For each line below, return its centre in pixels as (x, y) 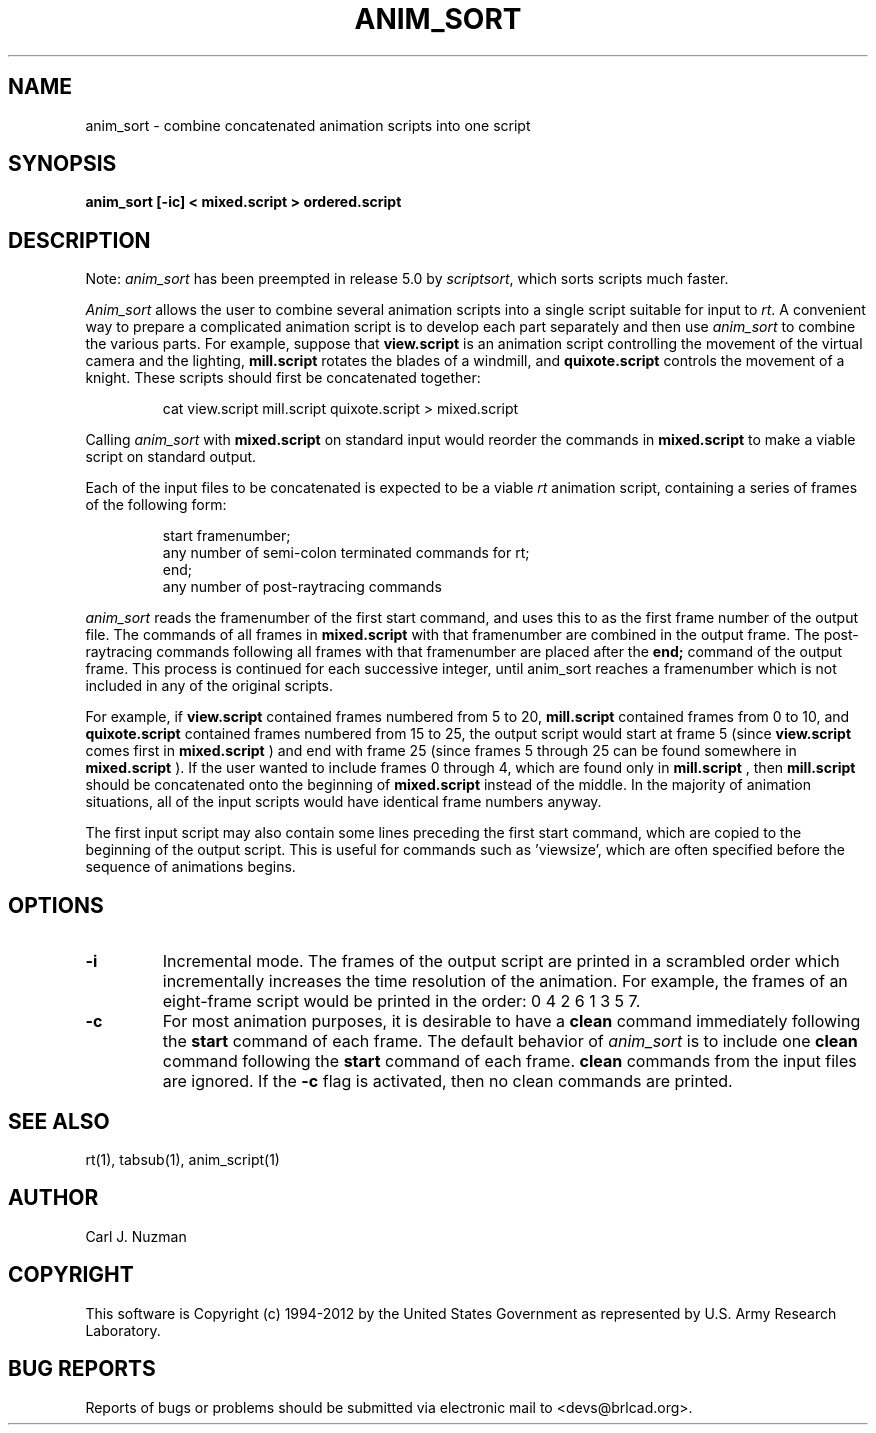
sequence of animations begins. (190, 867)
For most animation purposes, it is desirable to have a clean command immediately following (511, 1021)
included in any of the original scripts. (209, 686)
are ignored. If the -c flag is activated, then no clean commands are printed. (447, 1081)
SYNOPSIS (62, 164)
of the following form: (156, 505)
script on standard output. (171, 457)
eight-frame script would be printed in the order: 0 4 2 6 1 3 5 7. (401, 1001)
